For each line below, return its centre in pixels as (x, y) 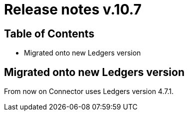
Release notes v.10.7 (73, 9)
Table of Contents (49, 33)
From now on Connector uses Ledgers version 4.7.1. (89, 91)
